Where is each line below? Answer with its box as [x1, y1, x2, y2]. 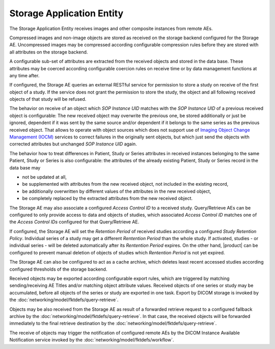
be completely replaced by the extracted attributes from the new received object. [22, 195, 193, 201]
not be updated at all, [22, 173, 67, 180]
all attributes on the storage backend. [9, 49, 88, 55]
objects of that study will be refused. [9, 96, 87, 102]
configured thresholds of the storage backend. [9, 266, 107, 272]
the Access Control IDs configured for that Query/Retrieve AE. [9, 219, 140, 225]
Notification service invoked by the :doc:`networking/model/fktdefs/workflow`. [9, 337, 174, 343]
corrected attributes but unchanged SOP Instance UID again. [9, 141, 137, 147]
